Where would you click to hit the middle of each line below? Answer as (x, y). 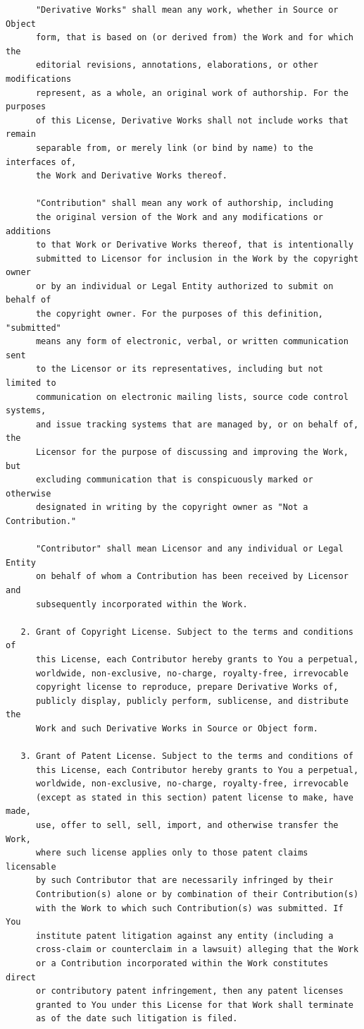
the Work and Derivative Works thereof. (131, 176)
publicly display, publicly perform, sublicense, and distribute (192, 701)
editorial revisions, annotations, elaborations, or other (177, 65)
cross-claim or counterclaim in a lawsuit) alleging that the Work (197, 950)
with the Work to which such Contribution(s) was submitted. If (189, 908)
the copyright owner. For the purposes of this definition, (180, 314)
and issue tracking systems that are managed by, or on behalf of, (197, 424)
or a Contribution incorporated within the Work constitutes (182, 963)
